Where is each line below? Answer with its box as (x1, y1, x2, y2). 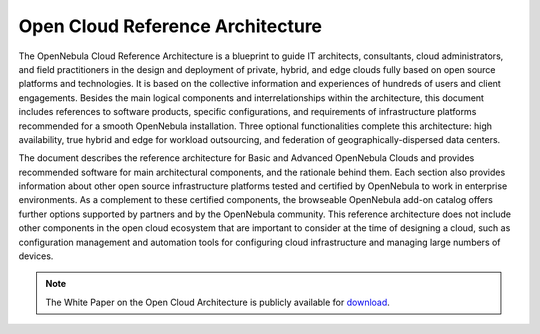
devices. (18, 250, 54, 262)
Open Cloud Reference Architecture (18, 15, 323, 37)
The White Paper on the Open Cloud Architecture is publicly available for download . (45, 296, 390, 308)
